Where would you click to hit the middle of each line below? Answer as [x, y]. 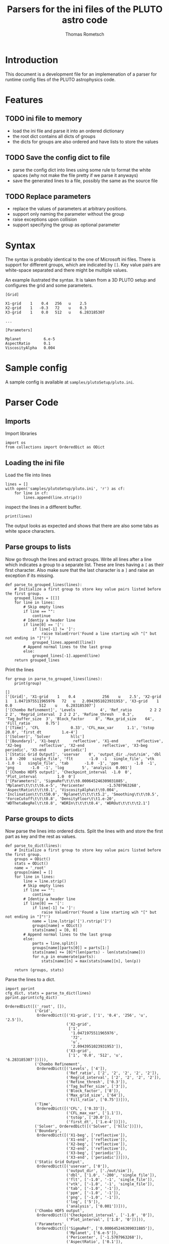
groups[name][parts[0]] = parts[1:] [71, 948]
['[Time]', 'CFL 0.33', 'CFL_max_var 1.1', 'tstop [80, 728]
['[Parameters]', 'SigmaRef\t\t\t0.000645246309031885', [66, 781]
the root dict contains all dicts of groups [54, 136]
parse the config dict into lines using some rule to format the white [82, 170]
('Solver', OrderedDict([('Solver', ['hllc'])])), [89, 1126]
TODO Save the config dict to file [58, 158]
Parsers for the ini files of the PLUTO [85, 9]
